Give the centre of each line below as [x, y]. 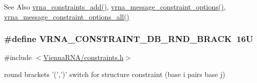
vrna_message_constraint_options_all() [67, 16]
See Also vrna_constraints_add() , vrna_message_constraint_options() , [115, 6]
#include [18, 57]
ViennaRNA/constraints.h [83, 57]
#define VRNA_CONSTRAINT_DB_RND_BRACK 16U [129, 39]
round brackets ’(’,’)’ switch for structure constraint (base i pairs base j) [115, 74]
